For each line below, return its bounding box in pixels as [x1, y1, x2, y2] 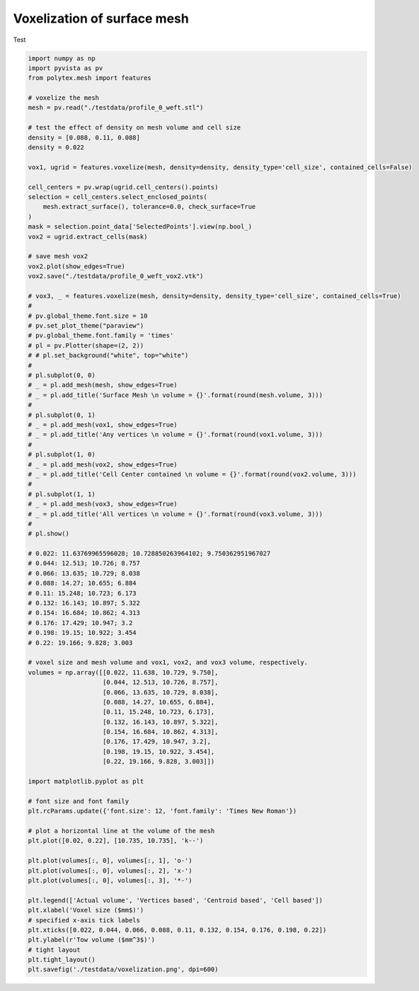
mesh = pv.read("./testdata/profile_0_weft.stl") [28, 103, 204, 112]
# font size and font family [28, 797, 130, 805]
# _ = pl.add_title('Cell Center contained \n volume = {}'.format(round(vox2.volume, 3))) [28, 470, 357, 478]
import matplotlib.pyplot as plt [28, 777, 144, 786]
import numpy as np [28, 54, 96, 62]
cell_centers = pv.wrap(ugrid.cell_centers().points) [28, 183, 219, 191]
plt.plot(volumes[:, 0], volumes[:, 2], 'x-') [28, 866, 193, 874]
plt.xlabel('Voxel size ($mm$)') [28, 906, 144, 915]
